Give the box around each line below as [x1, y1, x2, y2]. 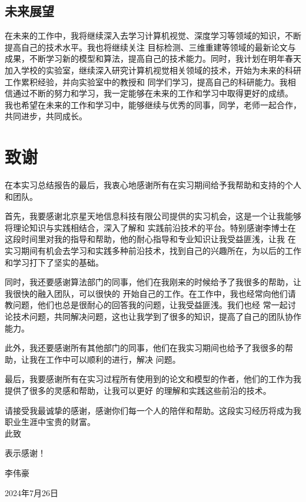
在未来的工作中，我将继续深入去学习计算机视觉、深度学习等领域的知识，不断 [5, 29, 301, 42]
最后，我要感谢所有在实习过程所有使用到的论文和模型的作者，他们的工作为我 [5, 373, 301, 385]
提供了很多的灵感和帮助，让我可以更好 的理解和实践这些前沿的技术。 [5, 384, 271, 396]
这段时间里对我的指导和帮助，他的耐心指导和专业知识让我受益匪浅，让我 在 [5, 233, 296, 245]
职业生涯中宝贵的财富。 [5, 416, 95, 428]
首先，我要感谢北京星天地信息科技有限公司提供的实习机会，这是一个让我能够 [5, 210, 301, 222]
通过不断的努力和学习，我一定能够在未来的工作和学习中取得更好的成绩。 [12, 87, 293, 99]
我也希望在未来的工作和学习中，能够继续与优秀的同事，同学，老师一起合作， [5, 98, 301, 111]
